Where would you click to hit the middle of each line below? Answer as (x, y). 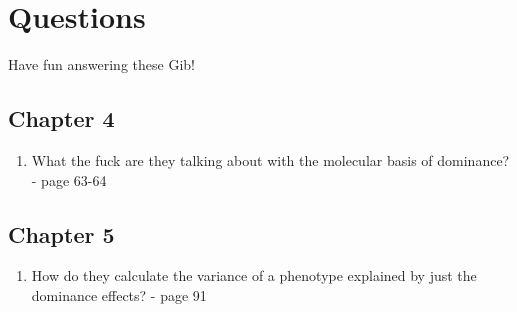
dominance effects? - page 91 (119, 294)
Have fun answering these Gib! (101, 64)
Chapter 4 (61, 118)
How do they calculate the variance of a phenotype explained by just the (254, 275)
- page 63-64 (69, 179)
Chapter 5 (61, 233)
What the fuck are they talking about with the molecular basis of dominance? (270, 159)
